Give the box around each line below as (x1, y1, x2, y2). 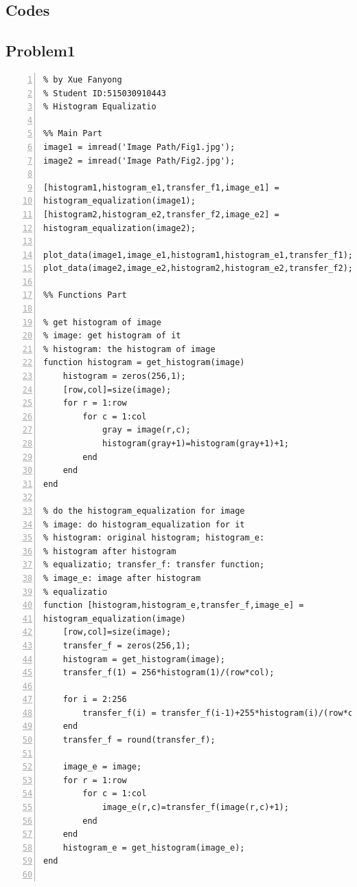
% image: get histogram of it (43, 331, 181, 341)
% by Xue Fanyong (43, 74, 122, 85)
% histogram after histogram (43, 546, 176, 556)
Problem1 (5, 40, 76, 61)
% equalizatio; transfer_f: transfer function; (43, 560, 265, 570)
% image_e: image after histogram (43, 573, 201, 583)
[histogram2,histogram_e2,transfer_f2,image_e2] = (43, 209, 279, 219)
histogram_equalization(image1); (43, 196, 196, 206)
